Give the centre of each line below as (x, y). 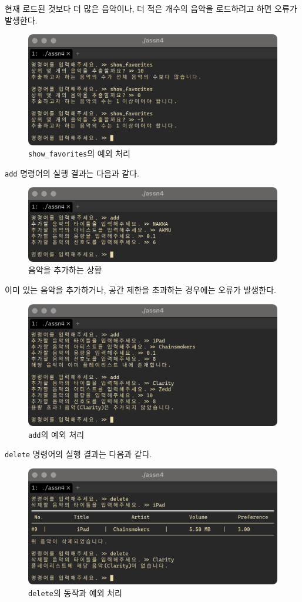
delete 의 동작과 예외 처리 (75, 592)
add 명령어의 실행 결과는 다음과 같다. (72, 173)
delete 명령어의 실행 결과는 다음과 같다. (78, 454)
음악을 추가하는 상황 (65, 270)
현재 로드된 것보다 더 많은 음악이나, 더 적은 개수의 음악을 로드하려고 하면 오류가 (151, 8)
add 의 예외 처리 (56, 434)
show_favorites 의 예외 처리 (79, 153)
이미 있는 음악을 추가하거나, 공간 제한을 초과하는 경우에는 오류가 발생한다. (140, 289)
